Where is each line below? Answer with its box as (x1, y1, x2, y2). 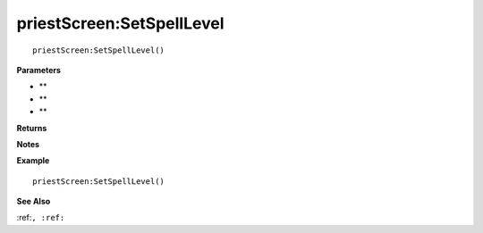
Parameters (16, 64, 62, 75)
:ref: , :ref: (16, 212, 65, 223)
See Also (16, 196, 51, 207)
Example (16, 155, 50, 166)
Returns (16, 122, 47, 133)
